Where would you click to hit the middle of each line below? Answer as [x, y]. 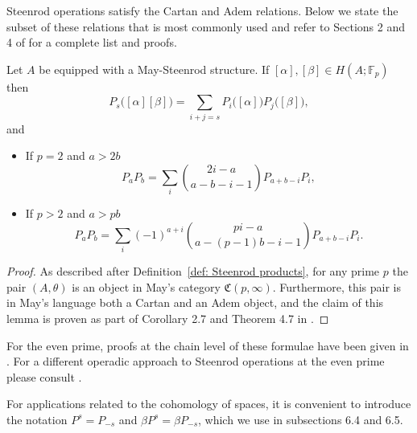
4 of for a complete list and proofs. [92, 42]
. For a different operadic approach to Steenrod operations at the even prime [196, 361]
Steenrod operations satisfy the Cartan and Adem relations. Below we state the [202, 10]
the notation [37, 419]
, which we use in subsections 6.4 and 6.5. [301, 419]
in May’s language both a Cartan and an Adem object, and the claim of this [195, 302]
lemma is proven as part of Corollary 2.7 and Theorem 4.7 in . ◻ [168, 318]
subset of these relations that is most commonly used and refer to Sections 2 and [206, 26]
